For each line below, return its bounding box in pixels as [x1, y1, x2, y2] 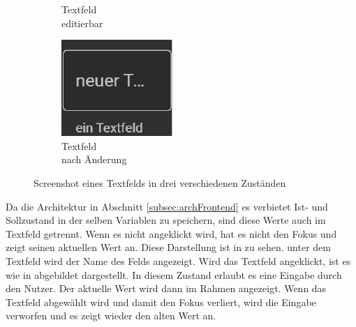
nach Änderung [61, 152, 127, 167]
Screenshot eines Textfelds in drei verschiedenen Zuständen [34, 175, 286, 190]
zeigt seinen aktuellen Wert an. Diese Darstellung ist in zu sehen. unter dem [6, 240, 331, 254]
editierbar [61, 15, 103, 30]
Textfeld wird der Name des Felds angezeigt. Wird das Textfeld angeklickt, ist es [6, 253, 351, 268]
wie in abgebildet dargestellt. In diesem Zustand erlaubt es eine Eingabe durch [6, 267, 342, 282]
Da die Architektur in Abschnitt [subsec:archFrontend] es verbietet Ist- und [6, 199, 328, 213]
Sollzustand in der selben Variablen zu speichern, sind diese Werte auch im [6, 213, 326, 227]
